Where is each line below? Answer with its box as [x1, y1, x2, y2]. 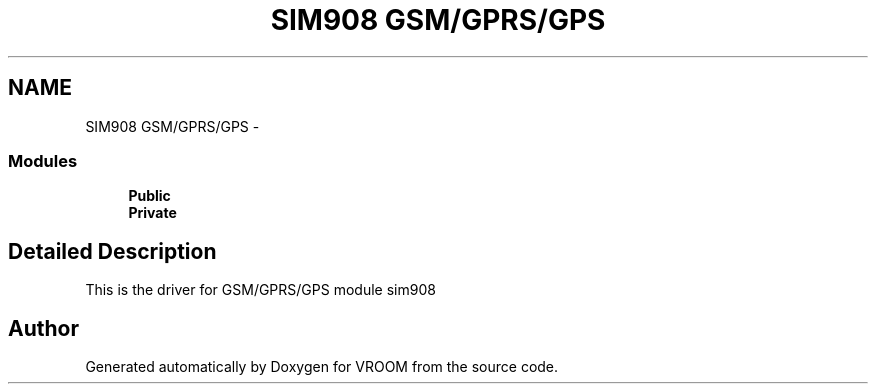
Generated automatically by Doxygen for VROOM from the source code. [85, 358, 559, 376]
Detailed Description [8, 238, 217, 264]
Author [8, 315, 79, 341]
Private [128, 204, 177, 222]
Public [128, 187, 171, 205]
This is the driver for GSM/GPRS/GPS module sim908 [85, 281, 436, 299]
